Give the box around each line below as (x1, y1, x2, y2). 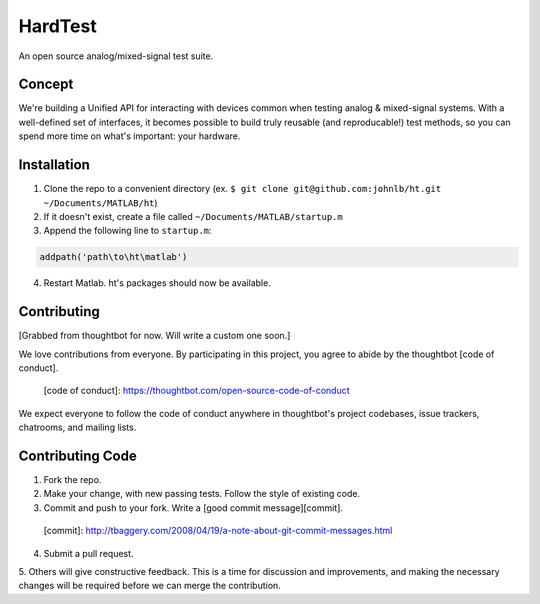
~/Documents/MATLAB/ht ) (43, 196, 159, 209)
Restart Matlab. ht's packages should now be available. (43, 277, 272, 289)
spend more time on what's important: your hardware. (18, 130, 241, 142)
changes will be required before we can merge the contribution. (18, 580, 282, 592)
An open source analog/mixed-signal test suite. (18, 50, 214, 62)
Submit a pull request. (43, 547, 134, 559)
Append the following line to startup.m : (43, 225, 212, 237)
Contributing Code (18, 447, 137, 464)
